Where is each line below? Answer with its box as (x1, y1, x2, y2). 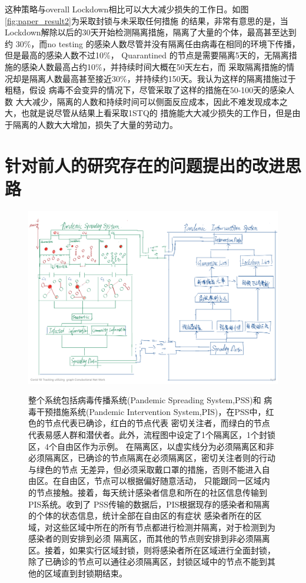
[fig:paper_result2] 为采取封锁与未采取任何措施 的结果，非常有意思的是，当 (5, 14, 288, 27)
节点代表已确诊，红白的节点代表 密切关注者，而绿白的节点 (44, 417, 270, 429)
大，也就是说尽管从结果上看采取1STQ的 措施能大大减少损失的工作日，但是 (5, 107, 292, 119)
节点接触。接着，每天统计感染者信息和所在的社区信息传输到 (36, 486, 267, 498)
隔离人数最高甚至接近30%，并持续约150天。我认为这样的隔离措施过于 (29, 72, 296, 84)
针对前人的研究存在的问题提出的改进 (5, 153, 285, 177)
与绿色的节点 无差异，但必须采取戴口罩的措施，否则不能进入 (28, 463, 262, 475)
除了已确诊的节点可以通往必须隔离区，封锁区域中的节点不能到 (28, 555, 267, 568)
